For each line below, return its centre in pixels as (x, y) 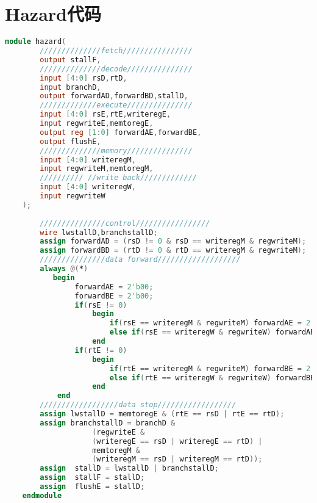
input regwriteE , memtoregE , (97, 123)
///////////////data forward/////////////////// (140, 260)
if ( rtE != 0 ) (101, 350)
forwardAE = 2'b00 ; (114, 287)
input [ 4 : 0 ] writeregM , (88, 160)
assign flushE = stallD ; (92, 487)
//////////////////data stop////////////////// (138, 405)
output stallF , (70, 60)
